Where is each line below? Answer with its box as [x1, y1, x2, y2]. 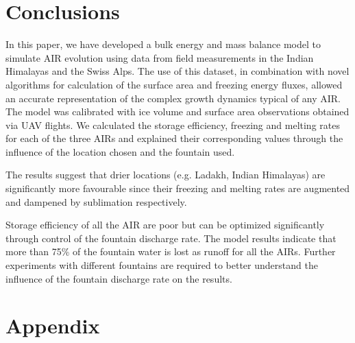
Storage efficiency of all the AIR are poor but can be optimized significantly [5, 217, 325, 232]
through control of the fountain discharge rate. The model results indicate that [5, 230, 336, 245]
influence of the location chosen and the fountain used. [5, 144, 235, 158]
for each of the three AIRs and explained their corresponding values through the [5, 131, 343, 145]
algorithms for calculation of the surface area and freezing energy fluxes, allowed [5, 77, 343, 91]
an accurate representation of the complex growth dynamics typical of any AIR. [5, 91, 341, 105]
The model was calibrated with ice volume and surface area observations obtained [5, 104, 350, 119]
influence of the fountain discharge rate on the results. [5, 271, 232, 285]
